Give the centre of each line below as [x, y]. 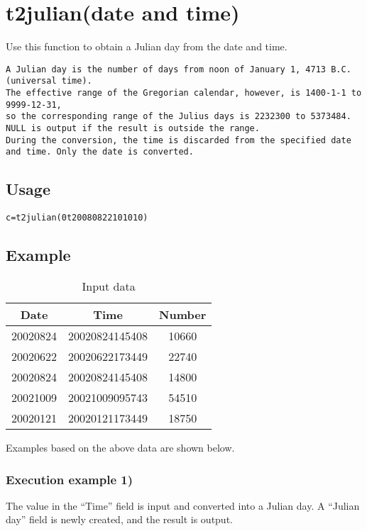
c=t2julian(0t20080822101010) [77, 218]
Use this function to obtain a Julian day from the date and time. [147, 46]
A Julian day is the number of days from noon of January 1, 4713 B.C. [179, 69]
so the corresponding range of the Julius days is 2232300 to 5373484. [179, 117]
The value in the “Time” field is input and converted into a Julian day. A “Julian [183, 505]
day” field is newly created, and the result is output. [119, 519]
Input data [109, 286]
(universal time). [49, 81]
